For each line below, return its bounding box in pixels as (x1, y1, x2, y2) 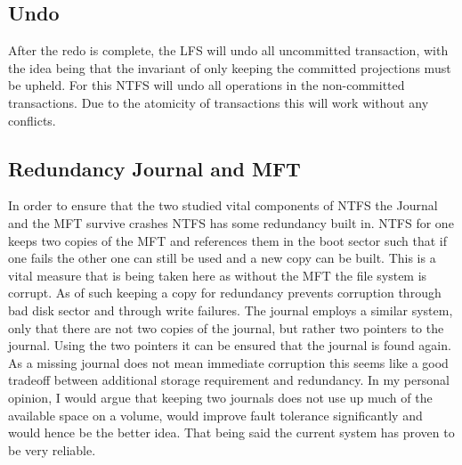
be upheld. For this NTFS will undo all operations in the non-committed (8, 76, 405, 94)
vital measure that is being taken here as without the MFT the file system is (8, 265, 427, 284)
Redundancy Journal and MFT (8, 154, 301, 182)
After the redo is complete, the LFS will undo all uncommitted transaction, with (8, 41, 449, 60)
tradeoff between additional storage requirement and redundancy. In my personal (8, 371, 450, 389)
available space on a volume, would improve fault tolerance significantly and (8, 405, 423, 424)
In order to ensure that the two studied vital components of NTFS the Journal (8, 196, 438, 215)
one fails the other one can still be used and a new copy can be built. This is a (8, 249, 436, 267)
